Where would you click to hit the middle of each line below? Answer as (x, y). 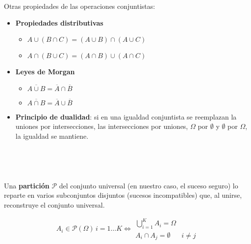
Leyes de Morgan (45, 72)
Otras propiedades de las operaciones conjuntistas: (80, 6)
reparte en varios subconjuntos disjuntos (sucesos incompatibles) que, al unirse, (123, 195)
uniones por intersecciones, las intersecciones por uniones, (102, 126)
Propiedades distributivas (59, 22)
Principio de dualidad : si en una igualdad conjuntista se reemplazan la (126, 116)
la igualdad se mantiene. (52, 136)
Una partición (27, 185)
